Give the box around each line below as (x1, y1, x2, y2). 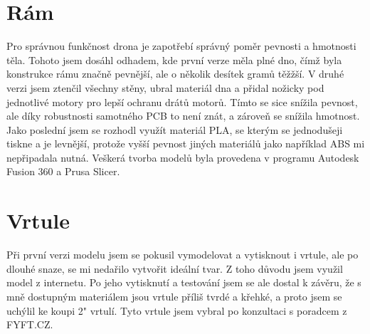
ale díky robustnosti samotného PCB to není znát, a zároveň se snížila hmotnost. (6, 108, 360, 123)
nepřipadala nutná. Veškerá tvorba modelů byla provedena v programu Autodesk (6, 150, 359, 165)
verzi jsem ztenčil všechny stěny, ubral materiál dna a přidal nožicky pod (6, 80, 324, 95)
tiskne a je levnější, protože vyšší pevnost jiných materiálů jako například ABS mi (6, 136, 365, 151)
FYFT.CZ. (6, 317, 53, 332)
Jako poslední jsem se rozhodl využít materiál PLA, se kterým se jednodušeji (6, 122, 343, 137)
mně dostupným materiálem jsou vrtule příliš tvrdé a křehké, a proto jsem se (6, 288, 342, 303)
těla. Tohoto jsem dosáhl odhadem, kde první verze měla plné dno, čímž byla (6, 52, 342, 67)
